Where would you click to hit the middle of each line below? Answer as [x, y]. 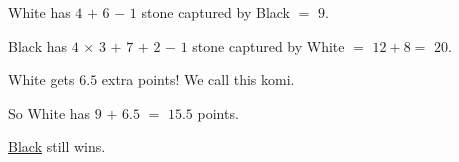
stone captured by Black [215, 12]
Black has [37, 45]
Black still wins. [57, 146]
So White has [49, 112]
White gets [41, 79]
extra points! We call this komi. [198, 79]
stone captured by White [268, 45]
